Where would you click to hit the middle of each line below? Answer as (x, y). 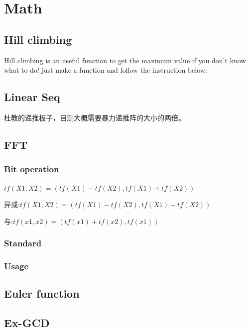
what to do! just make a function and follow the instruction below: (106, 70)
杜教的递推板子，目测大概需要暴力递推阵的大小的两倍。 (95, 117)
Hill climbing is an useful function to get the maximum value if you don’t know (125, 60)
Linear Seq (32, 97)
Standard (23, 243)
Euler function (42, 293)
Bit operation (32, 169)
